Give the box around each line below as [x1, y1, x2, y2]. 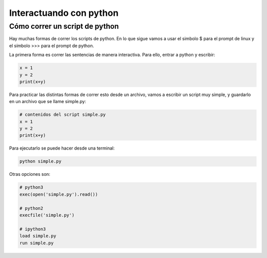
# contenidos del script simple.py [19, 112, 106, 117]
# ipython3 [19, 226, 46, 232]
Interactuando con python [9, 7, 119, 18]
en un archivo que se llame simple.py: [9, 99, 87, 104]
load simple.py [19, 233, 56, 239]
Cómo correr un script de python [9, 22, 119, 31]
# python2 [19, 206, 44, 211]
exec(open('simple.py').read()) [19, 191, 98, 197]
